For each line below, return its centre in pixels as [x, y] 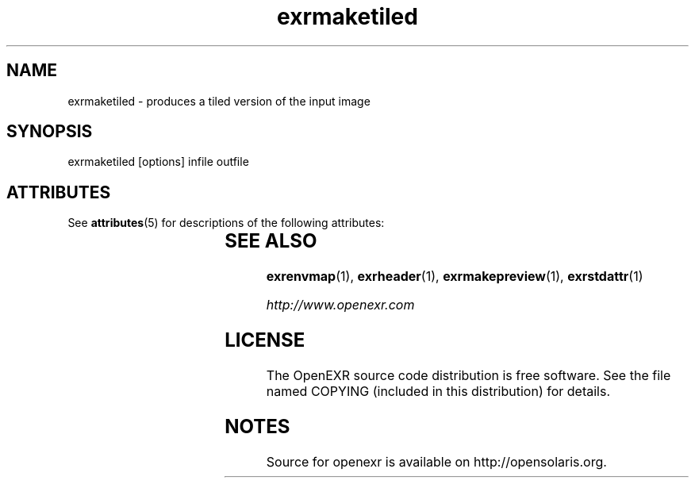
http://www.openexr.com [340, 305]
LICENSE [265, 340]
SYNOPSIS [50, 132]
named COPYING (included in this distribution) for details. [438, 391]
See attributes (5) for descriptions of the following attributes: [226, 223]
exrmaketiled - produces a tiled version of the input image [219, 101]
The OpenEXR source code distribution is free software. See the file [468, 375]
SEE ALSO [271, 241]
